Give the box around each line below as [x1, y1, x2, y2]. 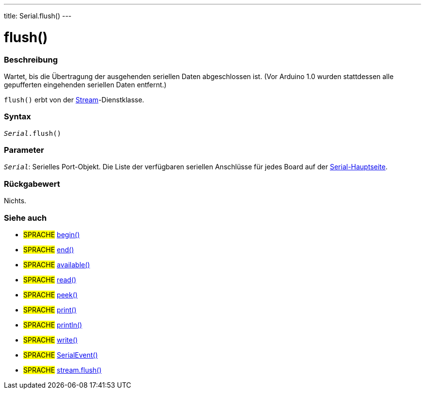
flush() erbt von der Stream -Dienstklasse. [4, 95, 145, 104]
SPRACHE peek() [23, 290, 78, 299]
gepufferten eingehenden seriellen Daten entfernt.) [4, 80, 167, 89]
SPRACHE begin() [23, 230, 80, 239]
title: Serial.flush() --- [4, 12, 72, 20]
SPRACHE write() [23, 335, 78, 344]
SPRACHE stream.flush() [23, 365, 102, 374]
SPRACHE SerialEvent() [23, 350, 98, 359]
